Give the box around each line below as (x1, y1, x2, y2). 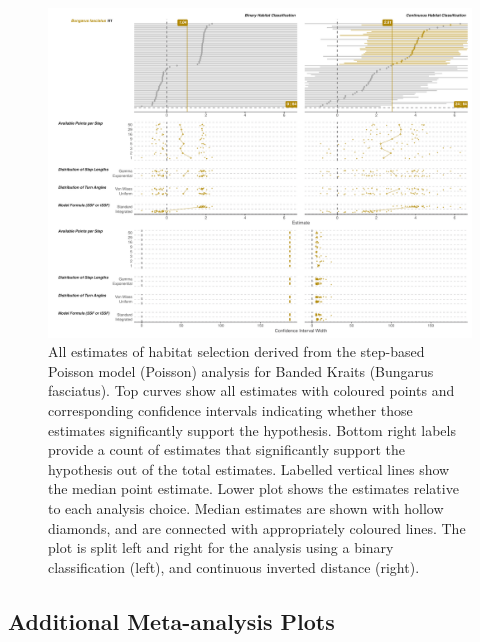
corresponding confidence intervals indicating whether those (48, 399, 413, 420)
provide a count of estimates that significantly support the (48, 439, 406, 460)
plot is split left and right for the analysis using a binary (48, 537, 394, 558)
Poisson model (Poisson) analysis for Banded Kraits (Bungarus (48, 360, 434, 381)
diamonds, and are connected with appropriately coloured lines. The (48, 517, 466, 538)
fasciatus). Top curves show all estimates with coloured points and (48, 380, 455, 401)
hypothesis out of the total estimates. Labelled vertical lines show (48, 458, 450, 479)
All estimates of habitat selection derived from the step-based (48, 341, 425, 362)
